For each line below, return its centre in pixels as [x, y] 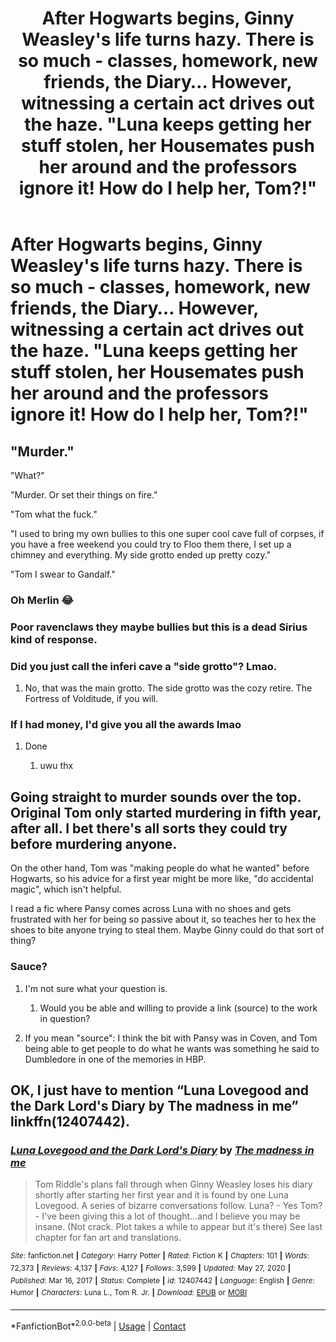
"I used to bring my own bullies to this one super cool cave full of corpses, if [167, 533]
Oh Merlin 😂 [42, 600]
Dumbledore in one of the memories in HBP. [115, 1059]
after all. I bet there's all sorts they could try [149, 828]
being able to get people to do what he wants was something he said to [172, 1048]
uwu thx [56, 766]
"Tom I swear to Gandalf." [63, 574]
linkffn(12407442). [70, 1121]
